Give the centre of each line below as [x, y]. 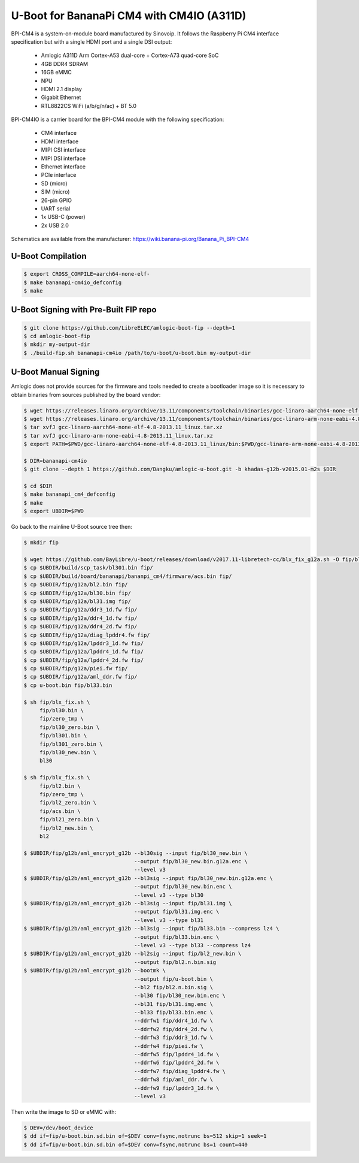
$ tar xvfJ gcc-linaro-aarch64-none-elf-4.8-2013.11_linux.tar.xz [123, 427]
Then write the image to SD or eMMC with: [64, 1111]
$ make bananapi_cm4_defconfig [70, 494]
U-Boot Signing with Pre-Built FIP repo [84, 310]
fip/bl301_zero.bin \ [71, 744]
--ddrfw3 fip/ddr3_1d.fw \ [174, 1038]
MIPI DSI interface [63, 158]
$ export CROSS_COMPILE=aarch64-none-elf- [87, 274]
